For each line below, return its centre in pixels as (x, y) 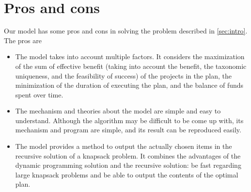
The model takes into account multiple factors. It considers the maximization (130, 56)
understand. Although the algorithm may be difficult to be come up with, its (129, 120)
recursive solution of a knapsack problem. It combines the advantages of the (128, 155)
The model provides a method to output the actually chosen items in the (124, 146)
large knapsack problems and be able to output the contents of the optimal (127, 174)
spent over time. (39, 94)
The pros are (23, 40)
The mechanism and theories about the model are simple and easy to (118, 111)
